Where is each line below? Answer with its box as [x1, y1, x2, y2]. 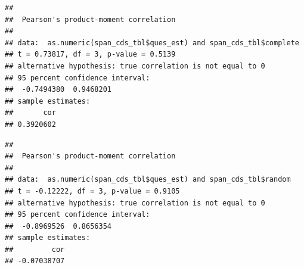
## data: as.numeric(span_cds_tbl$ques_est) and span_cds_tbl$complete [5, 38, 299, 47]
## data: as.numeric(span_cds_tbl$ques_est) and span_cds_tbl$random [5, 175, 291, 184]
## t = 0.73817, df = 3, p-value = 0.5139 [5, 50, 176, 59]
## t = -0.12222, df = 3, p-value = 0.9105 [5, 186, 180, 195]
